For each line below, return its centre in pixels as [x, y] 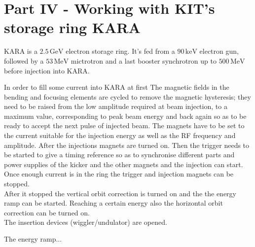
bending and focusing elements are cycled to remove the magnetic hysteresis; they [127, 96]
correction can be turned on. [47, 212]
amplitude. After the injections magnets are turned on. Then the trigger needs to [127, 145]
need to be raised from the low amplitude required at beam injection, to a [116, 106]
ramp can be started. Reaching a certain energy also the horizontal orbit [113, 203]
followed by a [24, 60]
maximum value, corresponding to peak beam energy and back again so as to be [125, 116]
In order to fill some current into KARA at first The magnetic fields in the [117, 87]
